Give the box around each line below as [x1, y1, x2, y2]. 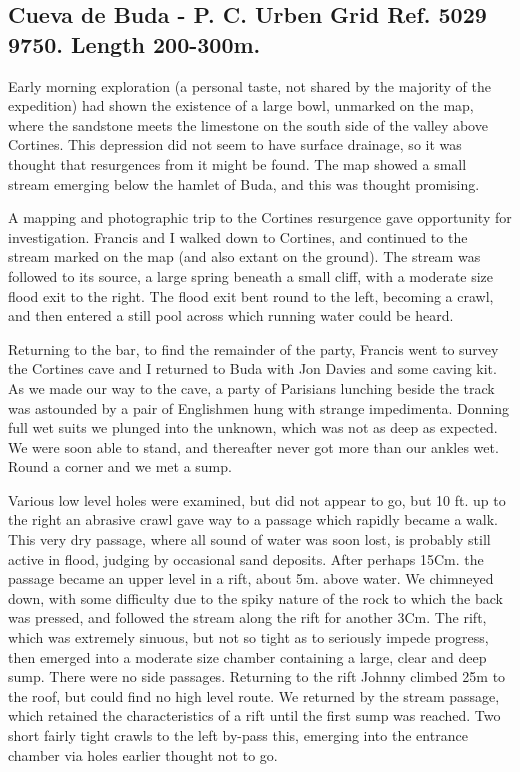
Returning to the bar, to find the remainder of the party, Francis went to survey [8, 338, 499, 359]
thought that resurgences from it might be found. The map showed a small [8, 153, 467, 174]
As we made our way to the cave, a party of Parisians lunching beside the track [8, 377, 495, 398]
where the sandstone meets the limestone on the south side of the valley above [8, 114, 488, 135]
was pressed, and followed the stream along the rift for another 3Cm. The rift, [8, 607, 487, 628]
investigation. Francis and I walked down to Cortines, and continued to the [8, 226, 468, 247]
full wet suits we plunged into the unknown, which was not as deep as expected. [8, 417, 498, 438]
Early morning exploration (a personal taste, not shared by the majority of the [8, 75, 491, 96]
